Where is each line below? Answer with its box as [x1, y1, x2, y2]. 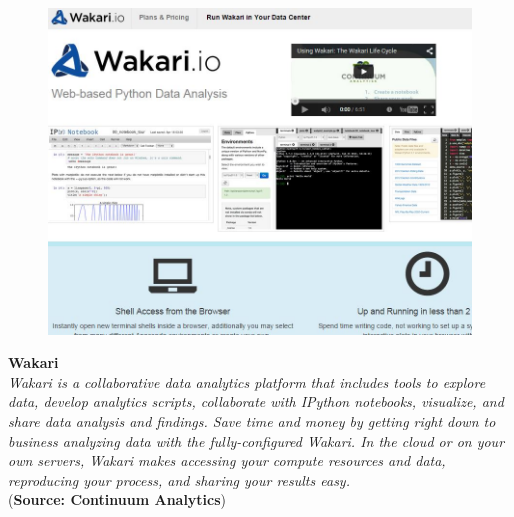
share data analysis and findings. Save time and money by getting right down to [8, 411, 496, 432]
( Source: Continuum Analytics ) [8, 489, 227, 510]
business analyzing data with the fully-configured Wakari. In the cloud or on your [8, 430, 505, 451]
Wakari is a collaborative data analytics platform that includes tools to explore [8, 371, 486, 392]
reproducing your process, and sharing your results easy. [8, 469, 350, 490]
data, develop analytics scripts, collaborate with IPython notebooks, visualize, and [8, 391, 504, 412]
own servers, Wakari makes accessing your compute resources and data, [8, 450, 446, 471]
